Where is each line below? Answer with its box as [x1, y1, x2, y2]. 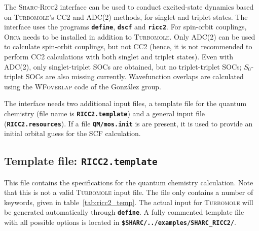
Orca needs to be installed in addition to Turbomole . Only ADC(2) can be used [4, 31, 255, 42]
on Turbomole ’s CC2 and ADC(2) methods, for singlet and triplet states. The [4, 11, 248, 22]
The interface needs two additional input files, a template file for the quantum [4, 98, 247, 109]
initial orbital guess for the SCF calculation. [4, 128, 141, 139]
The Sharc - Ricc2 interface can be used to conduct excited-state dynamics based [4, 2, 254, 12]
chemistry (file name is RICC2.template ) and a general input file [4, 108, 205, 118]
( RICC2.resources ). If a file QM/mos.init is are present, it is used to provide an [4, 118, 253, 128]
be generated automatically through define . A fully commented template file [4, 207, 244, 217]
